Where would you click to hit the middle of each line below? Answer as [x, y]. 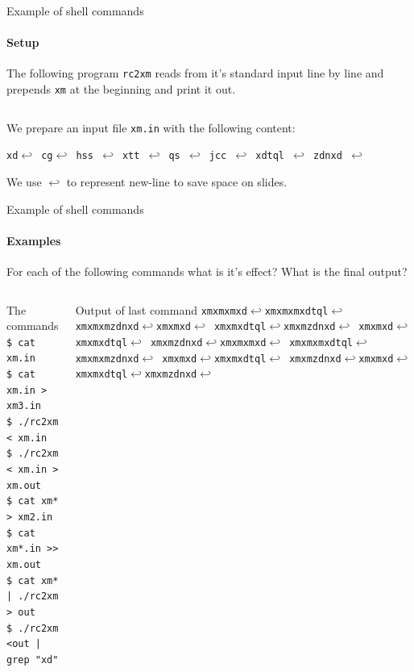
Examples [34, 240]
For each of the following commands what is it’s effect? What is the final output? [207, 271]
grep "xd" [33, 659]
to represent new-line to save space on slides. [177, 182]
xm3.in [24, 406]
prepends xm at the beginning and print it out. [121, 89]
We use [24, 182]
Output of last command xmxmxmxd [161, 309]
